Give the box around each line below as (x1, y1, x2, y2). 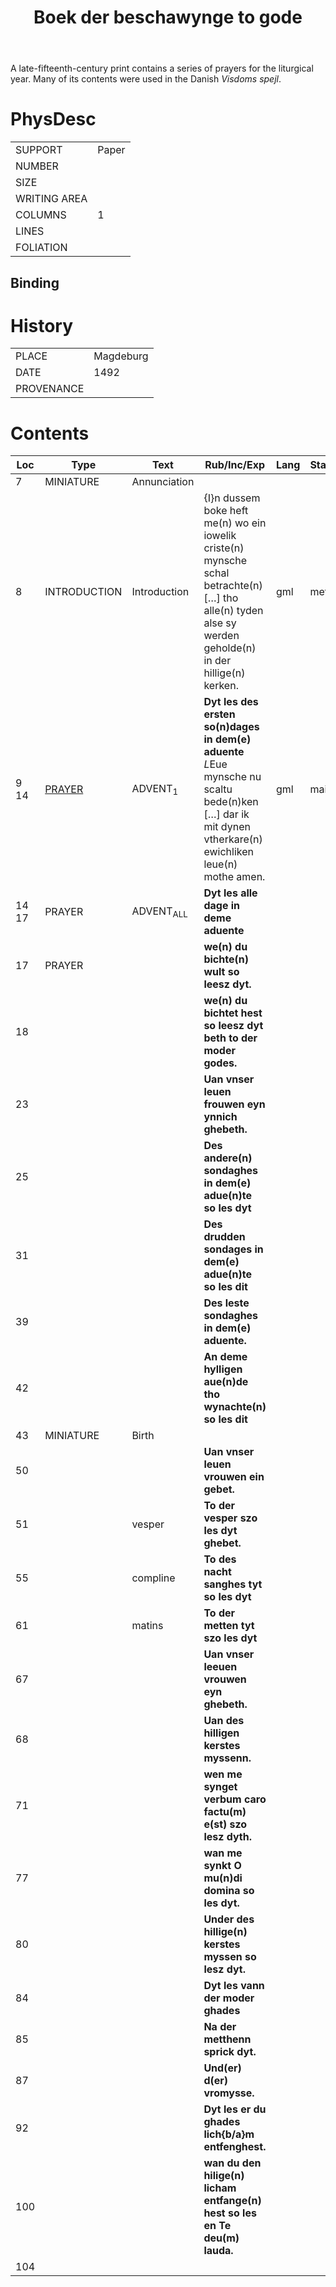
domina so (203, 1884, 255, 1898)
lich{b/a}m (203, 2127, 255, 2141)
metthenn (203, 2032, 252, 2046)
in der (203, 654, 232, 668)
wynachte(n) (203, 1400, 267, 1414)
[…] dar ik (203, 807, 250, 821)
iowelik (203, 529, 237, 543)
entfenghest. (203, 2140, 267, 2154)
